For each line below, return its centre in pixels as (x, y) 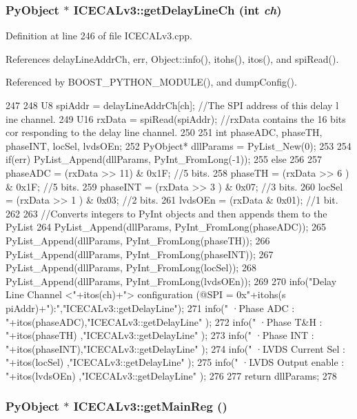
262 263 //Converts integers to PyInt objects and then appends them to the (166, 213)
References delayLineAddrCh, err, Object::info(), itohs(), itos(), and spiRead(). (172, 58)
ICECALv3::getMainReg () (150, 406)
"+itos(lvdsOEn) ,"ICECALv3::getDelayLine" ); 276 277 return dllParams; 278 (171, 375)
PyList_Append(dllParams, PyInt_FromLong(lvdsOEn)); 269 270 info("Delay (171, 281)
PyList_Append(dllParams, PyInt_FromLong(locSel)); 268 (131, 267)
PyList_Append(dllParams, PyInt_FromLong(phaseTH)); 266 (138, 240)
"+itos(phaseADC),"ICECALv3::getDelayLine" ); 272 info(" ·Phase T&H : (164, 321)
